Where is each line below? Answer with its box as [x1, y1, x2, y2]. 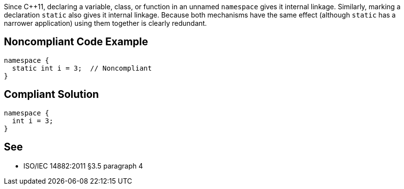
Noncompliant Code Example [4, 36, 148, 48]
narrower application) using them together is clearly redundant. [4, 19, 207, 27]
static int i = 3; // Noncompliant [12, 64, 152, 72]
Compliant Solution [4, 88, 99, 101]
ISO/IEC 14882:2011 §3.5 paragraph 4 [23, 161, 143, 170]
